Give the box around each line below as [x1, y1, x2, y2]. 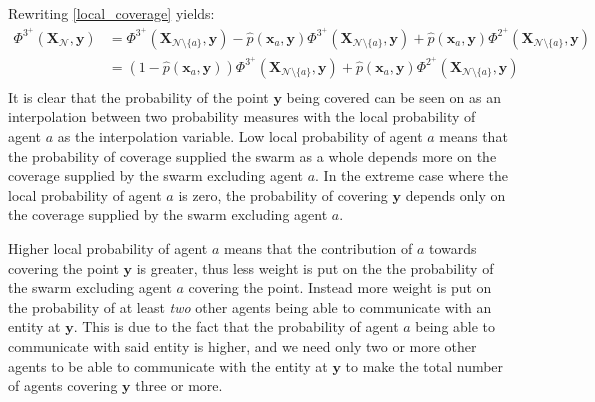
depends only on [405, 184, 506, 205]
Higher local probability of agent [8, 237, 208, 258]
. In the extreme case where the [315, 165, 509, 186]
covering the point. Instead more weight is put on [188, 277, 492, 298]
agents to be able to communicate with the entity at [8, 355, 328, 376]
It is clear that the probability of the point [8, 86, 269, 107]
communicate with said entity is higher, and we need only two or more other [8, 335, 477, 356]
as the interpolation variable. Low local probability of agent [57, 126, 423, 146]
